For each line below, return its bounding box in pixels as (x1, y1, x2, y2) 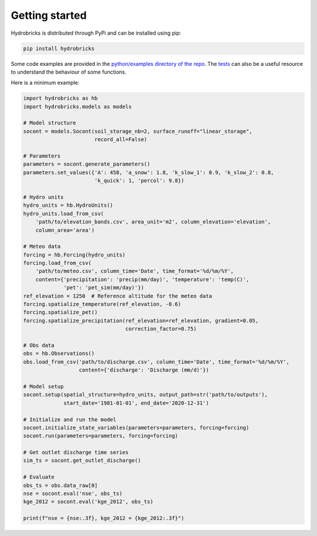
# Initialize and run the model (23, 416, 117, 423)
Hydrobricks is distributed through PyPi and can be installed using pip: (11, 29, 181, 36)
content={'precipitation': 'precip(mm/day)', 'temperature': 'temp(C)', (35, 276, 249, 282)
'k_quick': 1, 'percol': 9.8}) (94, 177, 184, 184)
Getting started (11, 9, 87, 22)
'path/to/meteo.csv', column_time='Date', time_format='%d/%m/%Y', (35, 268, 234, 275)
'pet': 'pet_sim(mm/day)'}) (63, 284, 144, 291)
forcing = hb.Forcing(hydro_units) (23, 251, 126, 258)
